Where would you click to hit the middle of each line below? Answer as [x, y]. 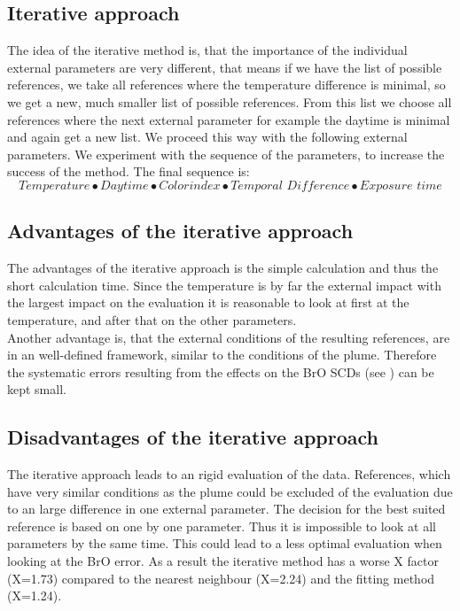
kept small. [37, 389]
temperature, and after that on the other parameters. [152, 319]
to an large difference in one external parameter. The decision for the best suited [226, 509]
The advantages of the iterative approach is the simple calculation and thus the [223, 268]
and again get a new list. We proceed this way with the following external [207, 137]
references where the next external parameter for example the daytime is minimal [229, 119]
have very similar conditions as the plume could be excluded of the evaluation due [230, 491]
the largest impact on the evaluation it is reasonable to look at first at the [208, 302]
